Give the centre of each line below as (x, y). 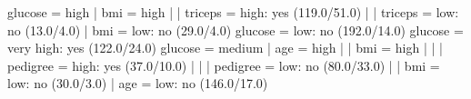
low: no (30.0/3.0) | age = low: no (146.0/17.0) (138, 83)
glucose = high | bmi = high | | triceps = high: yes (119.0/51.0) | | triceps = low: (233, 12)
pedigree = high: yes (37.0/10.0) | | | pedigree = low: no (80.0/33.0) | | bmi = (224, 65)
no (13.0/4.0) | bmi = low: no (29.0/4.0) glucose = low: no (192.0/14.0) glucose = (235, 30)
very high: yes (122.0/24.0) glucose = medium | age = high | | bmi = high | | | (225, 48)
